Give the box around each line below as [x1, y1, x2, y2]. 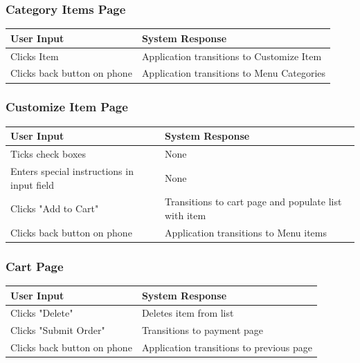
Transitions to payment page [141, 323, 264, 337]
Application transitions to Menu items [165, 225, 327, 239]
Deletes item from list [141, 306, 234, 320]
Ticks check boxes [10, 147, 87, 161]
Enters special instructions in [10, 163, 134, 178]
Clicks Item [10, 48, 59, 63]
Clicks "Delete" [10, 306, 73, 320]
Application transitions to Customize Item [141, 48, 322, 63]
